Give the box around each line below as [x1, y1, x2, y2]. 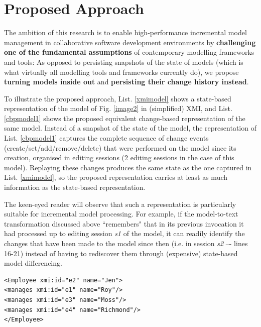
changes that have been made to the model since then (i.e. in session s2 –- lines [4, 238, 248, 248]
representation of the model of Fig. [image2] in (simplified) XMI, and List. [4, 103, 232, 114]
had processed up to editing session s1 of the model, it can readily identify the [4, 228, 245, 239]
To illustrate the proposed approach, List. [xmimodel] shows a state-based [4, 93, 231, 103]
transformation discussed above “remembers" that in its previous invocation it [4, 218, 244, 229]
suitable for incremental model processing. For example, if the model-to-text [4, 208, 238, 219]
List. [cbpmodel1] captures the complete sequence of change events [4, 133, 209, 143]
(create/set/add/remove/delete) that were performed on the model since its [4, 142, 236, 153]
